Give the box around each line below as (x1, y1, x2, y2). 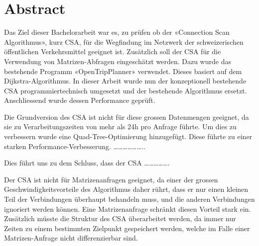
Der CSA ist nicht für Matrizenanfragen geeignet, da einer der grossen (4, 174, 218, 184)
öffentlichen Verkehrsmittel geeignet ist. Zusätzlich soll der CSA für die (4, 46, 221, 57)
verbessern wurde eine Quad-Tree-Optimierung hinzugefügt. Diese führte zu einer (4, 131, 253, 142)
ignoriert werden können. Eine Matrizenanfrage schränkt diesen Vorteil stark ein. (4, 203, 251, 214)
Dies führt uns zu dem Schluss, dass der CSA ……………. (4, 158, 170, 168)
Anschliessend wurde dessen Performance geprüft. (4, 95, 155, 105)
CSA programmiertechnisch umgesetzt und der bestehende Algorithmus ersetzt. (4, 85, 247, 95)
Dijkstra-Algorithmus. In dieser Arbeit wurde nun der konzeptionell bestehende (4, 76, 247, 86)
